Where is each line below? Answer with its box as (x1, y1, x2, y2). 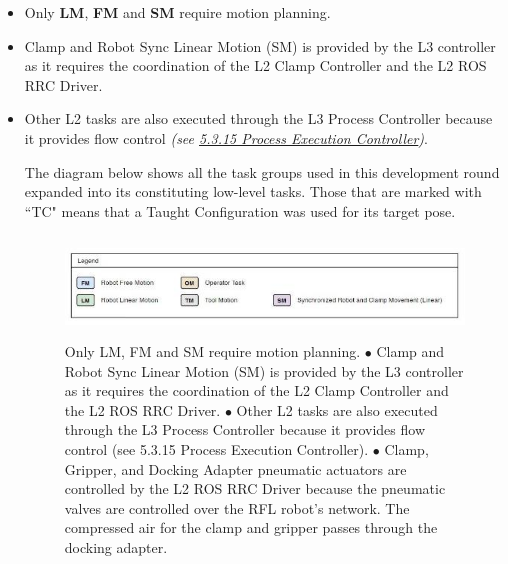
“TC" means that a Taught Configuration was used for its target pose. (24, 200, 456, 221)
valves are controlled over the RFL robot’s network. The (64, 497, 410, 518)
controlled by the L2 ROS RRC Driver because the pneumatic (64, 478, 446, 499)
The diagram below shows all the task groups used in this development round (24, 161, 500, 182)
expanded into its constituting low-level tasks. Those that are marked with (24, 181, 482, 202)
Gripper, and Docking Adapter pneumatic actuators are (64, 458, 407, 479)
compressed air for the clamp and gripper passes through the (64, 517, 438, 538)
